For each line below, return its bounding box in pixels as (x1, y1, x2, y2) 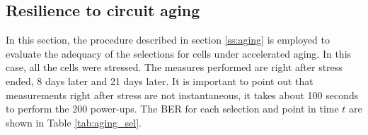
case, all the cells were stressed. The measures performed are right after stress (6, 60, 343, 75)
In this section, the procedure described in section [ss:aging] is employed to (6, 32, 330, 47)
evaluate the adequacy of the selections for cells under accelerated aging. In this (6, 46, 352, 60)
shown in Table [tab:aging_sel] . (6, 115, 142, 129)
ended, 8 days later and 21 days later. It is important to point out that (6, 73, 314, 88)
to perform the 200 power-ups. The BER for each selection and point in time (6, 101, 339, 116)
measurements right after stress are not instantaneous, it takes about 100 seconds (6, 87, 359, 102)
